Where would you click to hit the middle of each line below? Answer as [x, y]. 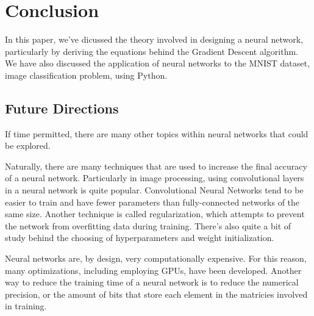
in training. [26, 306]
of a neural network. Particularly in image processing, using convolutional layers [155, 178]
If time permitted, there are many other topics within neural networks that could [157, 133]
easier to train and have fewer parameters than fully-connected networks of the [152, 202]
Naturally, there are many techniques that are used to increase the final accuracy [156, 166]
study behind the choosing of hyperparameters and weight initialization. [140, 238]
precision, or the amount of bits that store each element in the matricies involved [156, 294]
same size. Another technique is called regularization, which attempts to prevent [155, 214]
